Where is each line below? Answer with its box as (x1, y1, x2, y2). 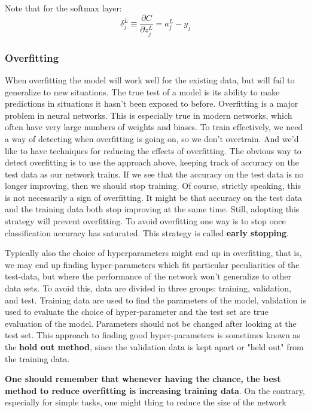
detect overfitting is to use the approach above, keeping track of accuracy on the (5, 156, 299, 169)
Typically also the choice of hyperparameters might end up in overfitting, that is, (5, 246, 302, 259)
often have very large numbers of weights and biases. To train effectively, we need (5, 121, 303, 133)
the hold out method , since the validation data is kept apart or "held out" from (5, 341, 304, 353)
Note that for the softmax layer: (5, 2, 122, 14)
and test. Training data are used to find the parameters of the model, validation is (5, 293, 306, 306)
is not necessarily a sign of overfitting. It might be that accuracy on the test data (5, 191, 303, 203)
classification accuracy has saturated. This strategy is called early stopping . (5, 226, 289, 239)
